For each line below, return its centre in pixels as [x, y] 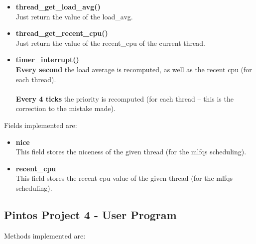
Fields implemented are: [41, 125]
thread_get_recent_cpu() [62, 33]
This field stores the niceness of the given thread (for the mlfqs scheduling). [131, 152]
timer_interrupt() [47, 60]
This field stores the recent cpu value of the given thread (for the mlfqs [124, 178]
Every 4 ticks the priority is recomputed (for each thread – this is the [125, 98]
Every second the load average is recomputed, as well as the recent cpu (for [134, 69]
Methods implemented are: [45, 235]
